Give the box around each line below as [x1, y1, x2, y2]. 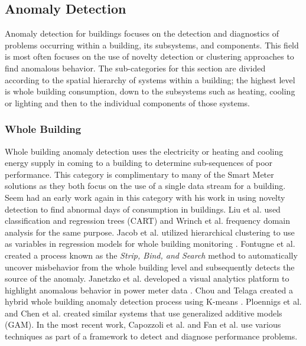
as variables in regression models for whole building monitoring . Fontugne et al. [5, 237, 295, 250]
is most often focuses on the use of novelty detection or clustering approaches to [5, 50, 294, 63]
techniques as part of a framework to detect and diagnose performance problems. [5, 330, 298, 342]
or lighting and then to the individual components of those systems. [5, 96, 250, 109]
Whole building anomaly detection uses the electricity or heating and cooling [5, 145, 284, 157]
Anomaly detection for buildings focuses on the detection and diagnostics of [5, 27, 279, 40]
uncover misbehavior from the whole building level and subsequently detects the [5, 260, 295, 273]
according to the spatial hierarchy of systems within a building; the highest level [5, 73, 295, 86]
